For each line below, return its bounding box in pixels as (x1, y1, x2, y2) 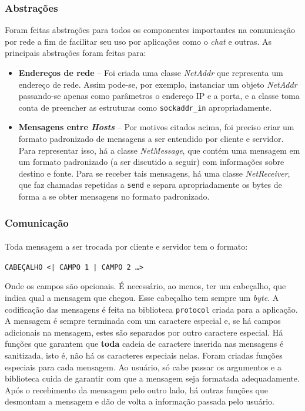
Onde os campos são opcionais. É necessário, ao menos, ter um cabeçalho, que (5, 280, 286, 292)
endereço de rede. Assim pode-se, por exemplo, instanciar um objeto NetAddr (18, 78, 297, 90)
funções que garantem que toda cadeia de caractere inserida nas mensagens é (5, 337, 284, 350)
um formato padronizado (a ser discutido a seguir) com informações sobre (18, 155, 284, 168)
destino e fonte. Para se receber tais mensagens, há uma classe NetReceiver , (18, 167, 290, 179)
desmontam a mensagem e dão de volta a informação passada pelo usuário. (5, 395, 274, 407)
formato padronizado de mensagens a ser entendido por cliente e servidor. (18, 132, 284, 145)
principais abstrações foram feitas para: (5, 47, 146, 59)
